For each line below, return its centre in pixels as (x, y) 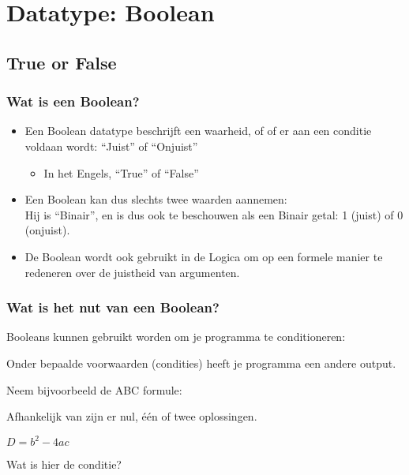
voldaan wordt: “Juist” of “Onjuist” (111, 146)
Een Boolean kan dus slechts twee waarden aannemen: (156, 199)
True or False (62, 62)
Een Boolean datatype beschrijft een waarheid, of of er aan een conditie (198, 131)
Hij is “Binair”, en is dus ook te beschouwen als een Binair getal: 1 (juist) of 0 (214, 214)
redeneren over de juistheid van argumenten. (132, 272)
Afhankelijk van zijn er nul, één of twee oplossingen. (132, 416)
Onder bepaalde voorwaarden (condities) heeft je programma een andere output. (201, 363)
